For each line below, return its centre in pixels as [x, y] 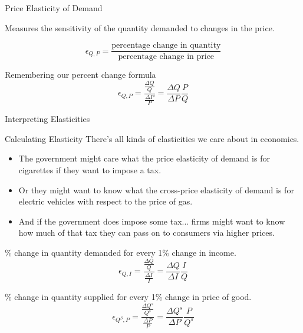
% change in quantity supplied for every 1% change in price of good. [128, 296]
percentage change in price [166, 57]
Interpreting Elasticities [47, 119]
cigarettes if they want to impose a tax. [90, 169]
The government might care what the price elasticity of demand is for [144, 158]
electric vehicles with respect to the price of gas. [106, 201]
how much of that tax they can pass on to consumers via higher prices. [146, 233]
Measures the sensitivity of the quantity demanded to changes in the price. [140, 27]
